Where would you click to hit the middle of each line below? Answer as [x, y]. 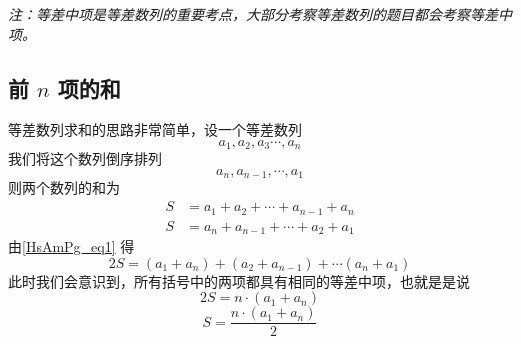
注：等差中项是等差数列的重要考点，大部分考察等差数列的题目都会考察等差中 [260, 14]
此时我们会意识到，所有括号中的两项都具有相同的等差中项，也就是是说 [239, 280]
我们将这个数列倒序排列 [85, 158]
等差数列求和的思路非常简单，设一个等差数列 [155, 129]
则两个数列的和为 [64, 187]
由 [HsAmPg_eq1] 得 [71, 246]
